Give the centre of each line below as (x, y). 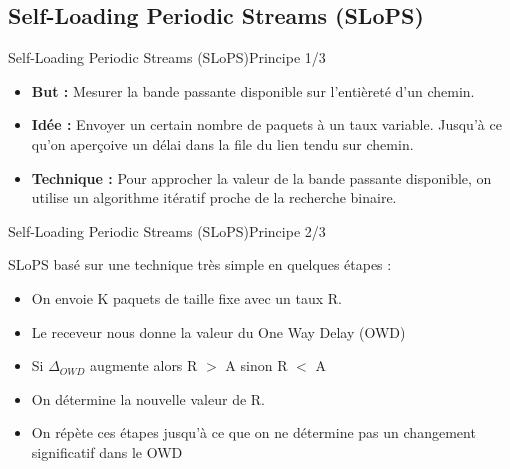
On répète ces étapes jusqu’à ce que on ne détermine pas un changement (253, 432)
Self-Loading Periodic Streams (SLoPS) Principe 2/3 (167, 230)
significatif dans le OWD (107, 451)
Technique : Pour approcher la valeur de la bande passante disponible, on (261, 177)
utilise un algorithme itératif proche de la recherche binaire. (214, 197)
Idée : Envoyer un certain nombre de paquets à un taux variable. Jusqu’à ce (266, 124)
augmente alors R (144, 365)
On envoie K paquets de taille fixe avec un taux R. (186, 297)
